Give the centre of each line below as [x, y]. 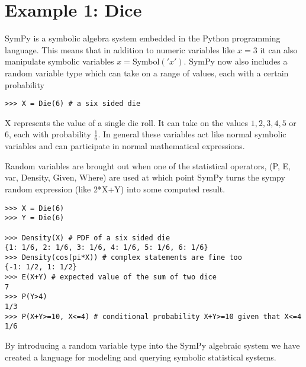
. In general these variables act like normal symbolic [192, 134]
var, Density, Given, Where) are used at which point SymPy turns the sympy [145, 177]
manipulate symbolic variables [59, 61]
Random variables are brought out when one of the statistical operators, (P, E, [148, 165]
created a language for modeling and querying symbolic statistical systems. [141, 357]
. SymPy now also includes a [236, 61]
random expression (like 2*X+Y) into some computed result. [115, 189]
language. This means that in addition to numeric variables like [120, 49]
